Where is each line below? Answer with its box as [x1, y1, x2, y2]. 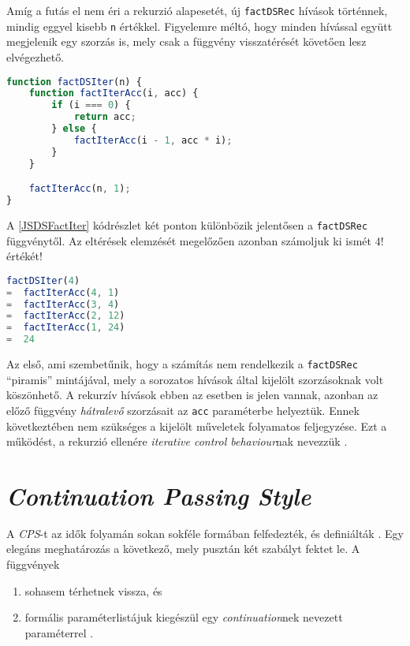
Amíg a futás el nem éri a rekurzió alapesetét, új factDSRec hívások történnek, [6, 2, 388, 18]
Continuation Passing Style [6, 479, 311, 512]
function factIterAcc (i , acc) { [28, 88, 199, 99]
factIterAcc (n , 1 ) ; [28, 183, 131, 195]
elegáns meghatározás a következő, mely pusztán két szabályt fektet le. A [6, 540, 360, 557]
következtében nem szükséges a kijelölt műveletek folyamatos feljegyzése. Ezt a [6, 417, 387, 434]
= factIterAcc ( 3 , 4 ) [6, 298, 120, 310]
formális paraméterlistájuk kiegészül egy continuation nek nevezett [24, 609, 343, 625]
